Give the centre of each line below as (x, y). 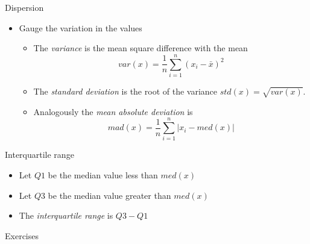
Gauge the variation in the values (81, 27)
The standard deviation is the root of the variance (125, 91)
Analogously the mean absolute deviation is (113, 111)
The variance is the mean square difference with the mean (141, 48)
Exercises (22, 235)
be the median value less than (103, 174)
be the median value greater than (109, 195)
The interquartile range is (66, 215)
